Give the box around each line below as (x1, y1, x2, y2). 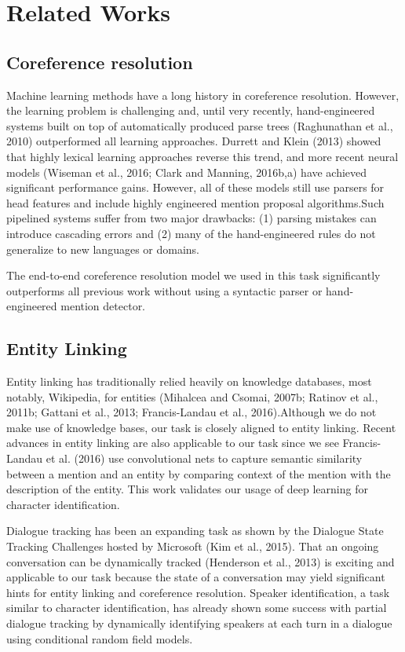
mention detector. (60, 298, 146, 314)
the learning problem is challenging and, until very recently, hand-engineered (6, 102, 375, 119)
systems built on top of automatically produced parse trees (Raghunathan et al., (6, 117, 393, 134)
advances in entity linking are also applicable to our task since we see (6, 434, 339, 451)
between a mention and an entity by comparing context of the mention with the (6, 465, 391, 482)
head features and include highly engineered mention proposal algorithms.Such (6, 194, 385, 211)
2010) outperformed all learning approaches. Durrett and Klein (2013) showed (6, 133, 381, 149)
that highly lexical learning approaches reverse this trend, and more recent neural (6, 148, 399, 164)
